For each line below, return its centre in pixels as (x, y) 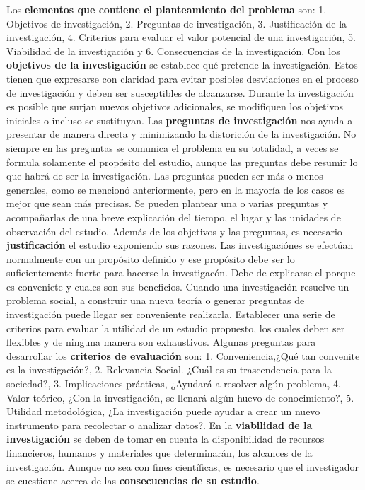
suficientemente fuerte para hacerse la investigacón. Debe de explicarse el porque (181, 273)
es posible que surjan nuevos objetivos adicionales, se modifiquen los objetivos (175, 106)
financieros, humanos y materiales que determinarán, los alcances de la (160, 453)
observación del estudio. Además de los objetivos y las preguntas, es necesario (174, 231)
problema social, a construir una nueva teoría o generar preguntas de (156, 300)
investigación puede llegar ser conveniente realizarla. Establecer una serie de (171, 314)
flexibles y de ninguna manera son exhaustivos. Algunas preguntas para (161, 342)
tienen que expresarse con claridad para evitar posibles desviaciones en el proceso (182, 78)
